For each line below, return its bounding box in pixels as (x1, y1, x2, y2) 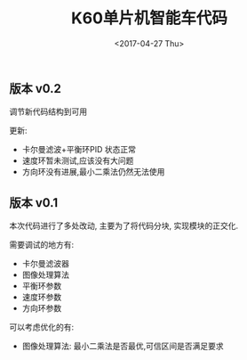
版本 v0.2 (9, 81, 62, 96)
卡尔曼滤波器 (21, 258, 69, 269)
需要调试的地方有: (9, 240, 75, 250)
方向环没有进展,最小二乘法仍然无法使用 (21, 167, 165, 177)
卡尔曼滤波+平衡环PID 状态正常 (21, 144, 136, 155)
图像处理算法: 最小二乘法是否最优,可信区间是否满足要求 (21, 340, 224, 352)
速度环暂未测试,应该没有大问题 (21, 155, 134, 166)
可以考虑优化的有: (9, 322, 75, 332)
